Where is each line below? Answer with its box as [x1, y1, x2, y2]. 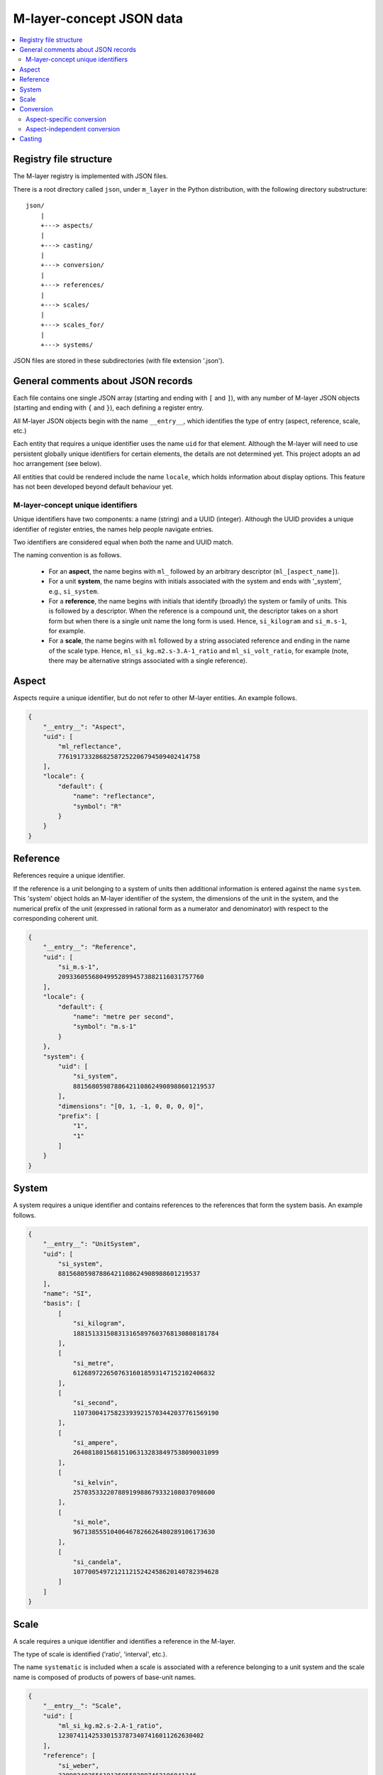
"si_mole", [72, 1518, 111, 1526]
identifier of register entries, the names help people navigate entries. [13, 525, 214, 533]
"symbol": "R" [72, 802, 122, 810]
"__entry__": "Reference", [43, 943, 138, 951]
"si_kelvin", [72, 1478, 118, 1487]
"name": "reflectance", [72, 792, 156, 800]
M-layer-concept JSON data [13, 11, 184, 26]
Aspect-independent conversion [26, 125, 121, 133]
